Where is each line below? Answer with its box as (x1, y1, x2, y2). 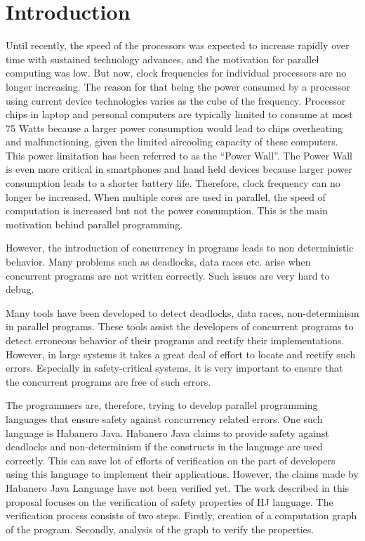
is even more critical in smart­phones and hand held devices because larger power (6, 162, 353, 176)
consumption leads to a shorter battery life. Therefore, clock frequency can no (6, 176, 340, 190)
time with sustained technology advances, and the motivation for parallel (6, 51, 319, 66)
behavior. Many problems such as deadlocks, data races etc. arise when (6, 254, 311, 269)
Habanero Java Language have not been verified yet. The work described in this (6, 480, 350, 495)
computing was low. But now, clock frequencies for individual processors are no (6, 65, 347, 80)
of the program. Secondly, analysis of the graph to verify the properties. (6, 521, 314, 536)
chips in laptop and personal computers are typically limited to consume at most (6, 107, 353, 122)
